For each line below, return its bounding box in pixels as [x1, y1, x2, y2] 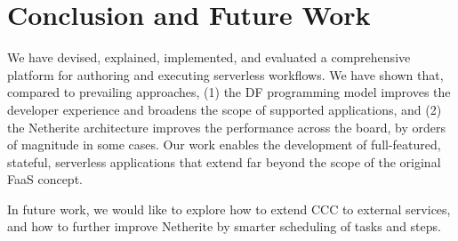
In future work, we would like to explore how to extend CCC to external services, [7, 199, 451, 218]
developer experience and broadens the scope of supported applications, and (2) [7, 100, 442, 118]
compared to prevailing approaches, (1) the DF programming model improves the [7, 83, 451, 101]
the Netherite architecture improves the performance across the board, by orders [7, 117, 446, 136]
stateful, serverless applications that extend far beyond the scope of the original [7, 152, 441, 171]
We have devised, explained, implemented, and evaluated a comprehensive [7, 48, 411, 67]
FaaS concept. [7, 170, 83, 189]
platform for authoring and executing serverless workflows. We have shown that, [7, 65, 444, 84]
